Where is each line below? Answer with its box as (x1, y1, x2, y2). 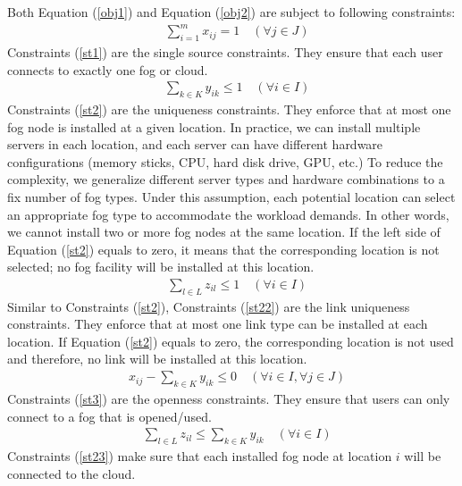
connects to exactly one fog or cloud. (7, 60, 208, 79)
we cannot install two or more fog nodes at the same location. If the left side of (7, 222, 441, 241)
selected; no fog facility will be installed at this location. (7, 257, 315, 276)
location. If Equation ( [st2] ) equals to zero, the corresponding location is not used (7, 331, 454, 350)
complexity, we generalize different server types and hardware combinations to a (7, 170, 445, 189)
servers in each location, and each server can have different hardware (7, 135, 383, 154)
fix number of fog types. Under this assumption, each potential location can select (7, 187, 456, 205)
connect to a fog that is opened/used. (7, 406, 212, 425)
